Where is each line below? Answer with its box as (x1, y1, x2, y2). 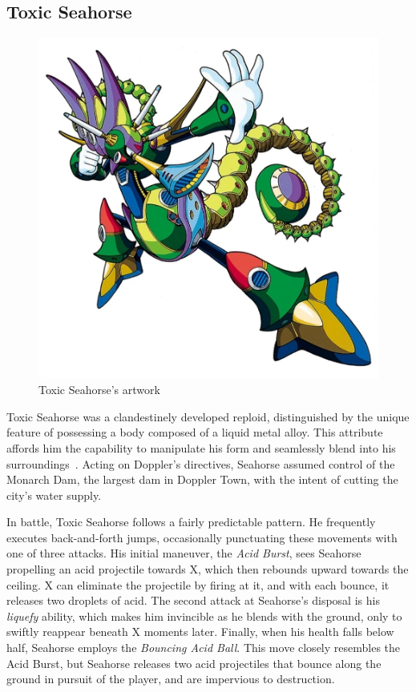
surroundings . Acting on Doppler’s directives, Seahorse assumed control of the (6, 455, 395, 472)
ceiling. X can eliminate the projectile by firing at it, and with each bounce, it (6, 576, 390, 593)
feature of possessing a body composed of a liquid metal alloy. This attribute (6, 424, 383, 441)
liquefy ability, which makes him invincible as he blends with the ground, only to (6, 607, 402, 624)
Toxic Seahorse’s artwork (38, 381, 160, 398)
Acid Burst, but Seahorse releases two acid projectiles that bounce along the (6, 654, 382, 671)
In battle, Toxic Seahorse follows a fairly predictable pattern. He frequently (6, 513, 376, 530)
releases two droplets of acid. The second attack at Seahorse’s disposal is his (6, 592, 380, 609)
